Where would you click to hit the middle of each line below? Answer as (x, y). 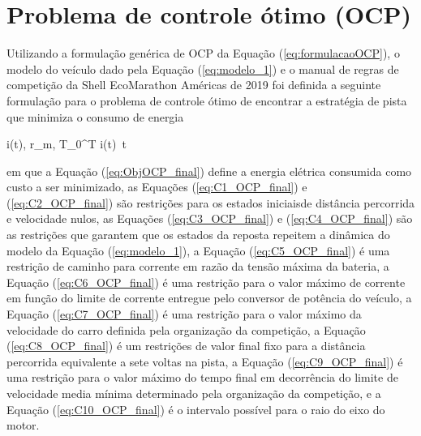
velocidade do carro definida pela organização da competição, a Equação (186, 329)
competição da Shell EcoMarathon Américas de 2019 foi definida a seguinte (194, 85)
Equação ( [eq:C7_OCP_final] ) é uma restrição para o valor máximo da (184, 314)
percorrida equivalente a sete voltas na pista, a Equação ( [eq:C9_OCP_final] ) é (205, 361)
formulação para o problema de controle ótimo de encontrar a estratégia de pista (207, 100)
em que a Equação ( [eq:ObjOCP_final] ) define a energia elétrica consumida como (209, 171)
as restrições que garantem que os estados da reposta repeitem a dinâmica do (198, 235)
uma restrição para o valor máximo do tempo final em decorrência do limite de (202, 377)
